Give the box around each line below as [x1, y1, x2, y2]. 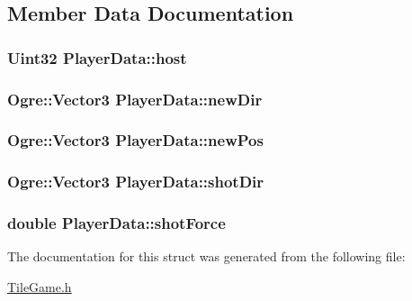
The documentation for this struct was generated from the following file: [7, 247, 406, 266]
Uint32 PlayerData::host [7, 46, 187, 68]
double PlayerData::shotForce [7, 212, 226, 234]
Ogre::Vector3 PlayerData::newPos [7, 129, 264, 151]
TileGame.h [7, 277, 72, 296]
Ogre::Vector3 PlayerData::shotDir [7, 170, 264, 193]
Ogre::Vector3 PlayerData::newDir [7, 87, 263, 110]
